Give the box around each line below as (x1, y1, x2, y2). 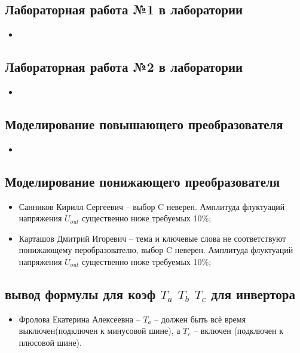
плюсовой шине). (19, 336, 82, 348)
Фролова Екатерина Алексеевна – (19, 312, 140, 325)
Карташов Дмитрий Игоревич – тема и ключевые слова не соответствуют (19, 232, 286, 244)
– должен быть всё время (154, 312, 246, 325)
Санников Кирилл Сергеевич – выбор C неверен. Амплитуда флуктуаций (19, 200, 285, 212)
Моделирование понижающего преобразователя (5, 172, 280, 190)
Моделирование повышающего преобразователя (5, 114, 283, 133)
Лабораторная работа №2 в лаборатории (5, 57, 243, 76)
